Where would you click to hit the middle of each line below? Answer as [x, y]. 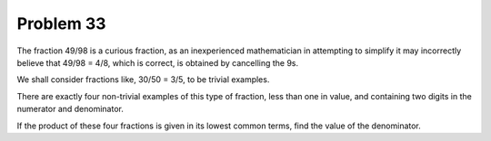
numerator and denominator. [70, 109]
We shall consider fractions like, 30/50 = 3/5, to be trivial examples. [143, 80]
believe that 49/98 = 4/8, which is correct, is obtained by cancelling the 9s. [158, 62]
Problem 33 [61, 23]
